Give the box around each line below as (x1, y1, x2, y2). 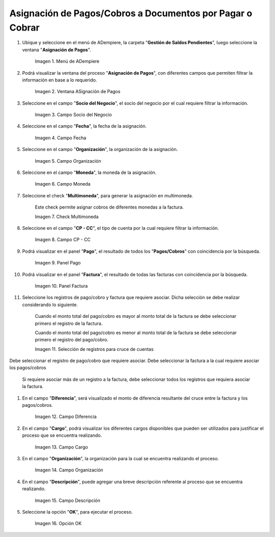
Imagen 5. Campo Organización (35, 158, 101, 164)
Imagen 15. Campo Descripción (35, 497, 100, 503)
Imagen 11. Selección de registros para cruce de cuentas (35, 346, 154, 352)
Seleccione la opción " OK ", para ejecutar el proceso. (22, 509, 133, 515)
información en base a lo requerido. (22, 77, 97, 83)
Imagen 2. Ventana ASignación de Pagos (35, 88, 121, 95)
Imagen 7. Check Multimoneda (35, 214, 99, 220)
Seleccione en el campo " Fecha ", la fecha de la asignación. (22, 123, 147, 129)
